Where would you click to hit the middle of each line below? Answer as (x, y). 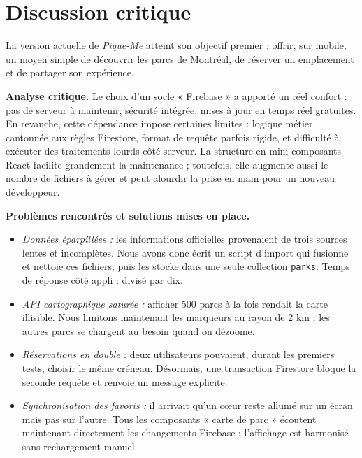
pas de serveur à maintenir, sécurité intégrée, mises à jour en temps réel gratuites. (181, 109)
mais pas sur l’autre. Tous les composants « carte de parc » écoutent (169, 418)
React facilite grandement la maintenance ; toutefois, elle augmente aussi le (167, 164)
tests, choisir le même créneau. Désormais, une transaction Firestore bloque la (189, 368)
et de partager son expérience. (70, 72)
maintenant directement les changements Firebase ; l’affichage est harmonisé (185, 432)
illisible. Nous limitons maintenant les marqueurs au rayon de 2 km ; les (176, 317)
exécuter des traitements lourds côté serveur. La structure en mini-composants (174, 151)
